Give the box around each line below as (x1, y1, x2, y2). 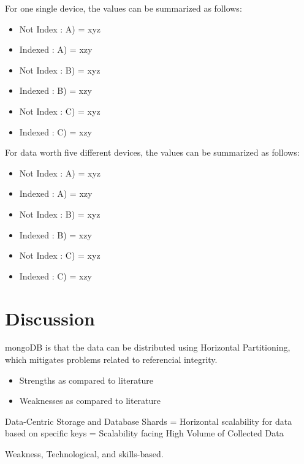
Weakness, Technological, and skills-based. (5, 447, 164, 460)
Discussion (5, 305, 95, 330)
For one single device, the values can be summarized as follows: (5, 2, 242, 14)
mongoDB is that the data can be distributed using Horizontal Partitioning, (5, 341, 291, 354)
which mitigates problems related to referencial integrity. (5, 353, 218, 366)
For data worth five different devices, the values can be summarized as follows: (5, 146, 300, 159)
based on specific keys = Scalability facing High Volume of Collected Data (5, 427, 284, 439)
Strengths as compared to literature (19, 373, 153, 386)
